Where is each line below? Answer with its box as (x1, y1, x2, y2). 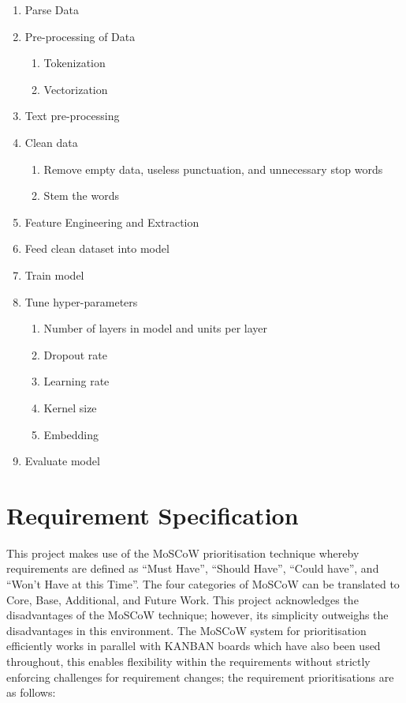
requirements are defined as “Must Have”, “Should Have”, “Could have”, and (6, 560, 379, 577)
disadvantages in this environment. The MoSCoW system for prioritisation (6, 622, 367, 638)
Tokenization (43, 55, 106, 71)
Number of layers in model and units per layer (43, 320, 268, 336)
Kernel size (43, 399, 97, 415)
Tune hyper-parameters (24, 293, 138, 310)
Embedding (43, 426, 99, 442)
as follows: (6, 684, 56, 701)
